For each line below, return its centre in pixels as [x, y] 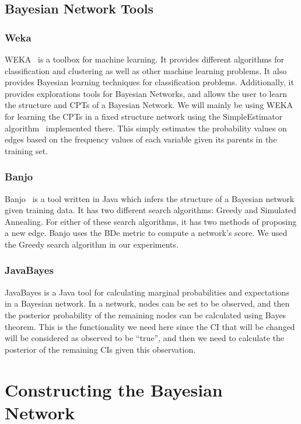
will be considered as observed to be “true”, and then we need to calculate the [145, 338]
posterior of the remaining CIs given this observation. [100, 349]
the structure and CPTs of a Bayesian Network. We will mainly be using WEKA [149, 105]
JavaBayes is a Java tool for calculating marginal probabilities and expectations [147, 292]
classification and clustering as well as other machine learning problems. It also [146, 70]
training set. [27, 150]
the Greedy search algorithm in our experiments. [92, 244]
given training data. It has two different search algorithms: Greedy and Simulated [150, 210]
